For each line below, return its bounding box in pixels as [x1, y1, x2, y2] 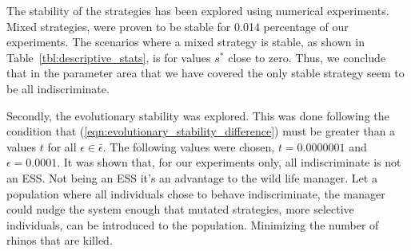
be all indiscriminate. [6, 80, 110, 96]
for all [47, 138, 77, 155]
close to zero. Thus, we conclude [228, 49, 386, 65]
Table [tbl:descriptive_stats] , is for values [6, 49, 211, 65]
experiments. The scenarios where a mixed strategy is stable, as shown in [6, 33, 365, 50]
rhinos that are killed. [6, 232, 113, 249]
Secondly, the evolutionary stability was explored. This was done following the [6, 107, 389, 124]
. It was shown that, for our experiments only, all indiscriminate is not [57, 154, 401, 171]
